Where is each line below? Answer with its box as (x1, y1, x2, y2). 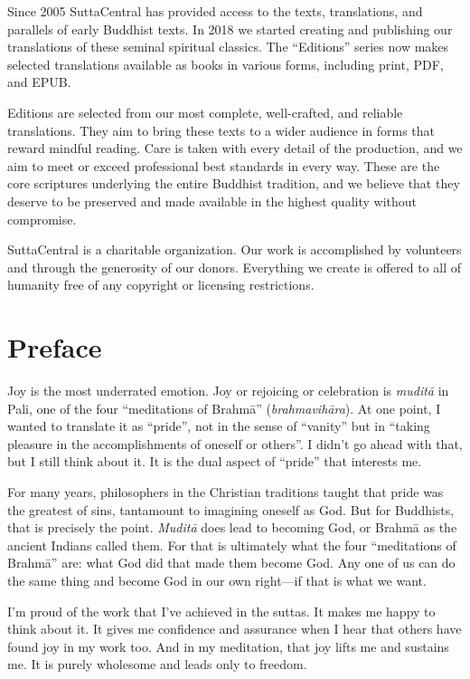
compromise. (7, 209, 77, 228)
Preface (7, 329, 102, 366)
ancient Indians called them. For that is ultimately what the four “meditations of (7, 535, 456, 554)
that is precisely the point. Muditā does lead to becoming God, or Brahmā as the (7, 518, 457, 537)
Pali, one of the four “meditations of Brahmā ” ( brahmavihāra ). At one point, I (7, 398, 441, 417)
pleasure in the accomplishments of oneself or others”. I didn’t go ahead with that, (7, 434, 463, 453)
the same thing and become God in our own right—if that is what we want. (7, 570, 427, 589)
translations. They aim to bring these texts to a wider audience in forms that (7, 120, 436, 139)
